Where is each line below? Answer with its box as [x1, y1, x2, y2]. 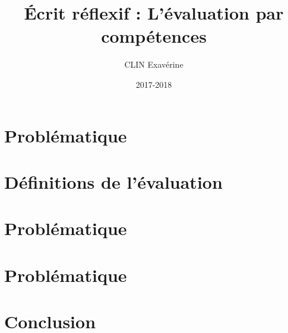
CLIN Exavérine [124, 58, 183, 71]
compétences [101, 24, 207, 48]
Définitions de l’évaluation [4, 169, 223, 194]
